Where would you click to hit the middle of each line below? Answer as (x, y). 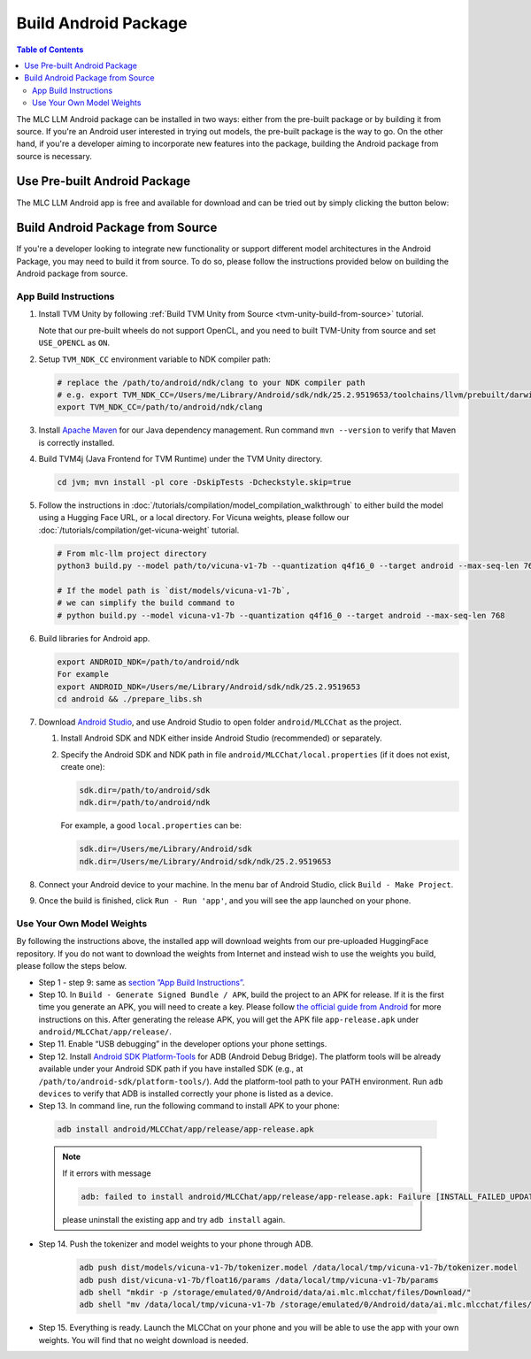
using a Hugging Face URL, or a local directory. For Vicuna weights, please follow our (194, 518)
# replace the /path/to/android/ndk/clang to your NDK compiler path (211, 382)
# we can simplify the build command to (146, 603)
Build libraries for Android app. (94, 638)
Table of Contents (50, 50)
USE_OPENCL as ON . (74, 343)
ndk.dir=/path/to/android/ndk (145, 802)
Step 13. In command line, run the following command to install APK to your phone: (189, 1106)
